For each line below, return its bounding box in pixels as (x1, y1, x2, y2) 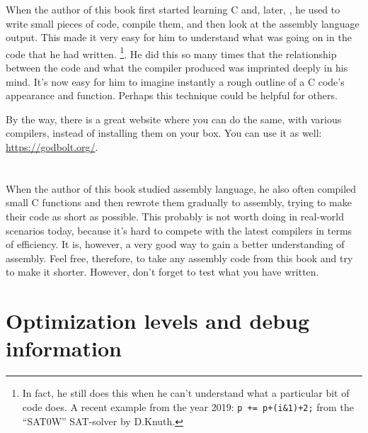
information (6, 334, 122, 363)
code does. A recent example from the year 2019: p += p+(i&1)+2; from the (22, 399, 354, 414)
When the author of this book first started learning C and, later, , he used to (6, 2, 340, 16)
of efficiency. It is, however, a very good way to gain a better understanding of (6, 237, 345, 252)
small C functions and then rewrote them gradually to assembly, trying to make (6, 195, 352, 210)
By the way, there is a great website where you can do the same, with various (6, 111, 342, 126)
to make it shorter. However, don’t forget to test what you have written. (6, 264, 319, 279)
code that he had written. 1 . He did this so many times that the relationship (6, 44, 337, 61)
